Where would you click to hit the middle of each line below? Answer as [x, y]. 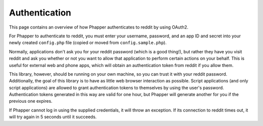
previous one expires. [31, 101]
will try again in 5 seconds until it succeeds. [53, 117]
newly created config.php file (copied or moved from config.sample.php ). [88, 43]
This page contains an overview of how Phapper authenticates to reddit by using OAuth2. [99, 27]
